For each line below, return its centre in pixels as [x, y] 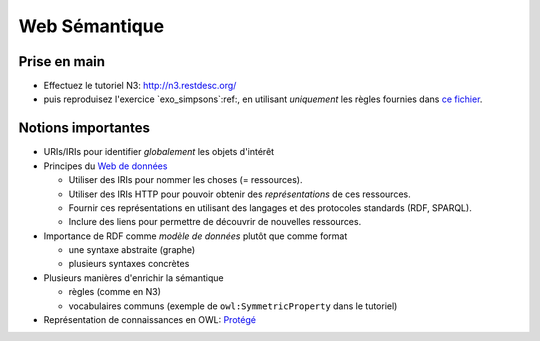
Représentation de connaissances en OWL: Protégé [150, 320]
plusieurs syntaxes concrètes [129, 264]
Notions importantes [84, 128]
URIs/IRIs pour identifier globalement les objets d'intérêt [159, 152]
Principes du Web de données [105, 166]
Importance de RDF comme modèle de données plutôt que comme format [195, 236]
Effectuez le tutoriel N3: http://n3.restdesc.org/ [140, 86]
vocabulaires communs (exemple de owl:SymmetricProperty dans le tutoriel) [233, 306]
